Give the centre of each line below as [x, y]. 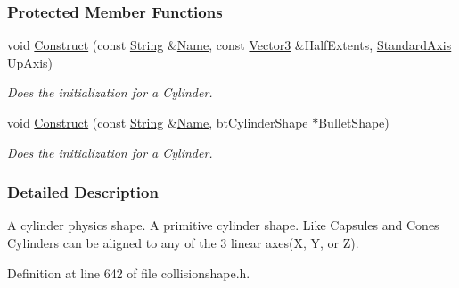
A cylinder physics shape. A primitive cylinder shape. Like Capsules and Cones [223, 225]
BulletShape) [354, 122]
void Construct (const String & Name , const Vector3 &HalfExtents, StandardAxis [229, 45]
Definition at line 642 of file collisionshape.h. [129, 272]
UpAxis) [30, 62]
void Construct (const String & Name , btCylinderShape [158, 122]
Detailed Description [83, 192]
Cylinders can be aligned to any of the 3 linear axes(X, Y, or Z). [183, 243]
